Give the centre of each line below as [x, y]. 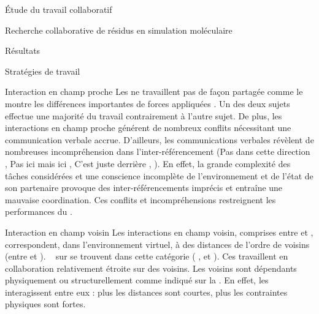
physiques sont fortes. [45, 304]
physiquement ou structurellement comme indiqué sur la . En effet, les [137, 280]
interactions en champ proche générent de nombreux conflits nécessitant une [148, 128]
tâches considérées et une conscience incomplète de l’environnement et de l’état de [159, 175]
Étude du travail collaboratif [59, 9]
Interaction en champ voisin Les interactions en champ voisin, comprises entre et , [159, 232]
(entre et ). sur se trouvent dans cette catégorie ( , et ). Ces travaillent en [147, 256]
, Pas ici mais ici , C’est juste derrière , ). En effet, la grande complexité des [148, 163]
